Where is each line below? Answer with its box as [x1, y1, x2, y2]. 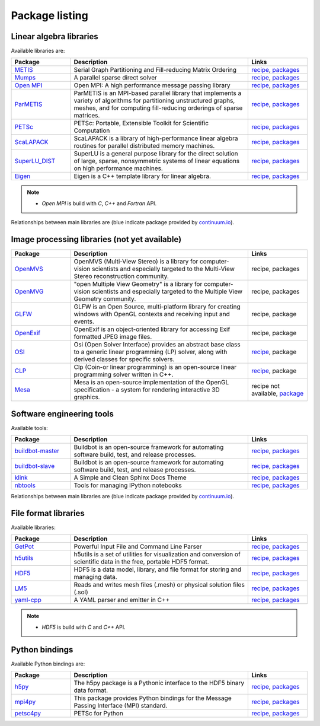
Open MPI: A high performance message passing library [73, 81, 231, 90]
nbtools [14, 481, 36, 489]
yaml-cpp [14, 596, 41, 604]
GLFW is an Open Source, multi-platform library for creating [73, 302, 241, 311]
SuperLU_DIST [14, 157, 56, 165]
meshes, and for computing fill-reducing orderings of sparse [73, 104, 243, 112]
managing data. [73, 573, 118, 581]
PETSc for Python [73, 709, 124, 718]
